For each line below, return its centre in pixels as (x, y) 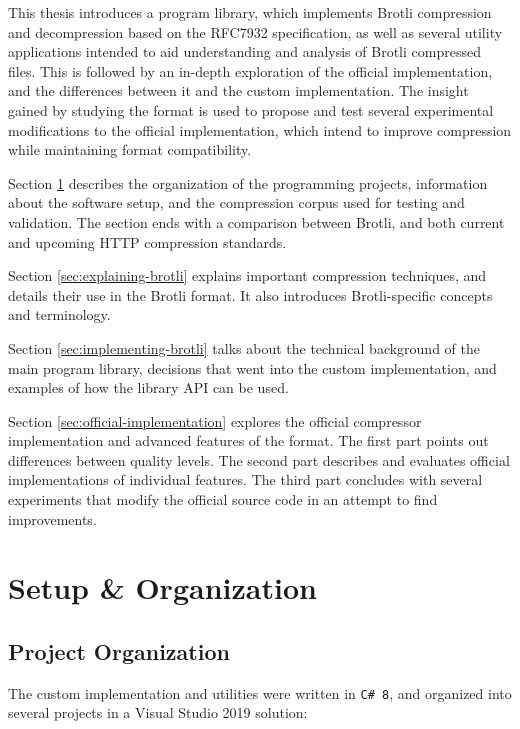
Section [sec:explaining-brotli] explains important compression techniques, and (247, 275)
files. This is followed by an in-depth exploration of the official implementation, (250, 70)
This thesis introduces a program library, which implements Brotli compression (250, 12)
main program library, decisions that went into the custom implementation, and (252, 367)
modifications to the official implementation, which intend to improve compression (260, 129)
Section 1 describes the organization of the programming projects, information (248, 182)
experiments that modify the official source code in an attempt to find (223, 499)
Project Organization (119, 651)
